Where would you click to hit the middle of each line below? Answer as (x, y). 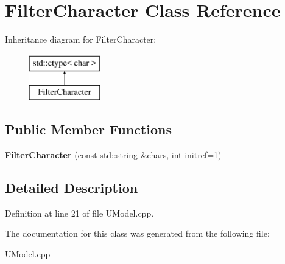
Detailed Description (72, 188)
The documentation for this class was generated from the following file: (137, 233)
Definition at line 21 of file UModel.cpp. (79, 213)
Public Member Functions (88, 129)
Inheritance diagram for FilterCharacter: (81, 39)
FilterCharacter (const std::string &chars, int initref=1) (113, 155)
